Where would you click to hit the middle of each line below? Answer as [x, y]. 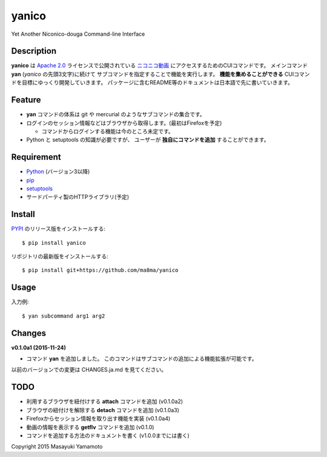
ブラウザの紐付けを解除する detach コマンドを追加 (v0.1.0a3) [103, 410]
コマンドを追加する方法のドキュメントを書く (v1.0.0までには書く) [108, 435]
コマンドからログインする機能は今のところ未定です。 [107, 131]
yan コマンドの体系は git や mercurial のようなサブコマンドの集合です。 [116, 115]
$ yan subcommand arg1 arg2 [64, 316]
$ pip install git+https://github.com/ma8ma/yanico [100, 270]
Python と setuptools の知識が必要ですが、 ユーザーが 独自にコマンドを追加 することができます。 [148, 140]
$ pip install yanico [54, 243]
